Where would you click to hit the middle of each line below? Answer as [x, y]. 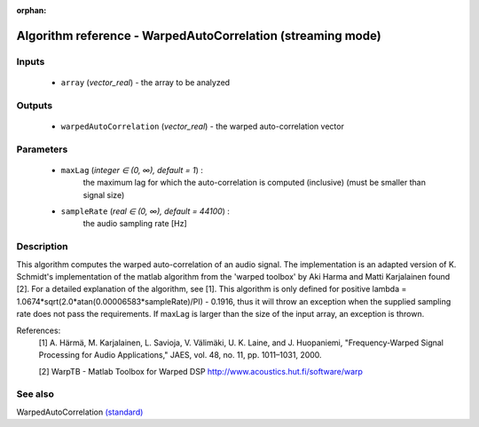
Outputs [35, 105]
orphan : [31, 10]
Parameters [42, 149]
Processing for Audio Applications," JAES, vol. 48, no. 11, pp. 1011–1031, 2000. [181, 355]
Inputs [31, 61]
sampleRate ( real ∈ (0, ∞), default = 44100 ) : [145, 211]
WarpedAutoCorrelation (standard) [80, 412]
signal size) [104, 194]
